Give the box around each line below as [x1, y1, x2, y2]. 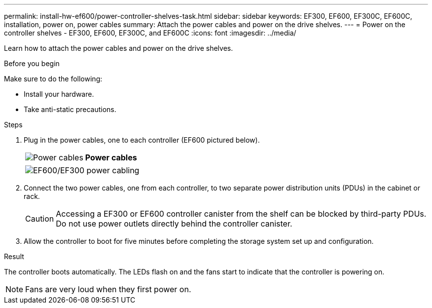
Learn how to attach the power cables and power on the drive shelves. [4, 44, 233, 52]
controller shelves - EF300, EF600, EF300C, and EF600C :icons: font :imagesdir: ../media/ [4, 29, 296, 37]
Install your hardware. [24, 90, 94, 98]
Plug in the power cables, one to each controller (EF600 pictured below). [24, 136, 260, 144]
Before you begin [4, 59, 60, 68]
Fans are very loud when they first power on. [25, 284, 191, 294]
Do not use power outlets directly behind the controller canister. [56, 219, 292, 229]
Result [4, 252, 24, 261]
